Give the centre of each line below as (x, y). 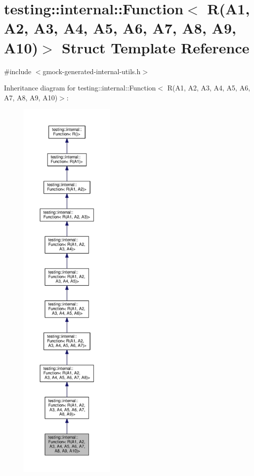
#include (18, 71)
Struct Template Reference (156, 47)
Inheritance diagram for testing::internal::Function (80, 88)
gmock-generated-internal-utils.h (92, 71)
